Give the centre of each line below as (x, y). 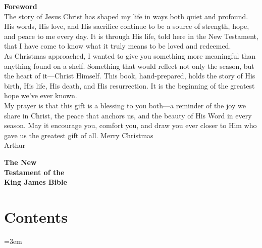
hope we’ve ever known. (41, 95)
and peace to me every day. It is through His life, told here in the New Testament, (131, 36)
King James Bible (36, 182)
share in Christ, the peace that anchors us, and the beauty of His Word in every (128, 115)
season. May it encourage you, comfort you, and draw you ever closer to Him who (130, 125)
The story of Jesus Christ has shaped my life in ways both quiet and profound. (126, 16)
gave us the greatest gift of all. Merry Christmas (79, 135)
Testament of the (34, 172)
